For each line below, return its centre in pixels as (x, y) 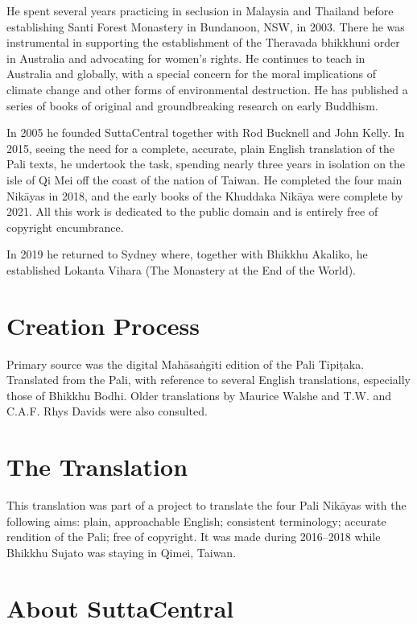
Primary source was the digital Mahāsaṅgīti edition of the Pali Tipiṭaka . (186, 364)
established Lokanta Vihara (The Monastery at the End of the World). (181, 269)
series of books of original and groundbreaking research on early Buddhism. (192, 105)
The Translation (97, 467)
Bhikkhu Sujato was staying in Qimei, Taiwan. (122, 552)
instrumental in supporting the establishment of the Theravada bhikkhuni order (203, 42)
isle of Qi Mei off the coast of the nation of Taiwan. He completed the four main (204, 179)
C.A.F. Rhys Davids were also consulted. (107, 411)
